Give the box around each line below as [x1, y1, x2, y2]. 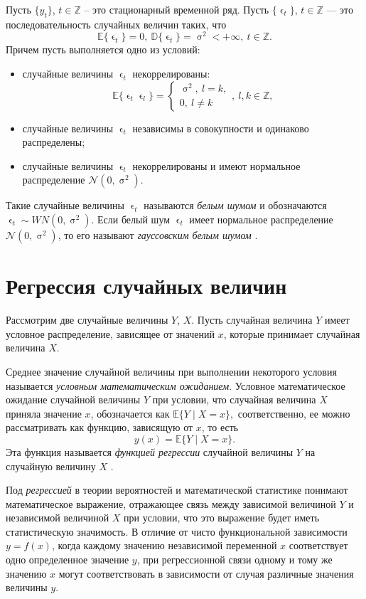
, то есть [201, 420, 239, 435]
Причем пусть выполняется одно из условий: [6, 42, 200, 57]
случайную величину [6, 458, 96, 473]
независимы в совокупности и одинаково [132, 120, 309, 135]
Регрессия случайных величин [6, 271, 287, 300]
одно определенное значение [6, 552, 129, 567]
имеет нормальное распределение [189, 212, 333, 227]
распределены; [22, 134, 85, 149]
